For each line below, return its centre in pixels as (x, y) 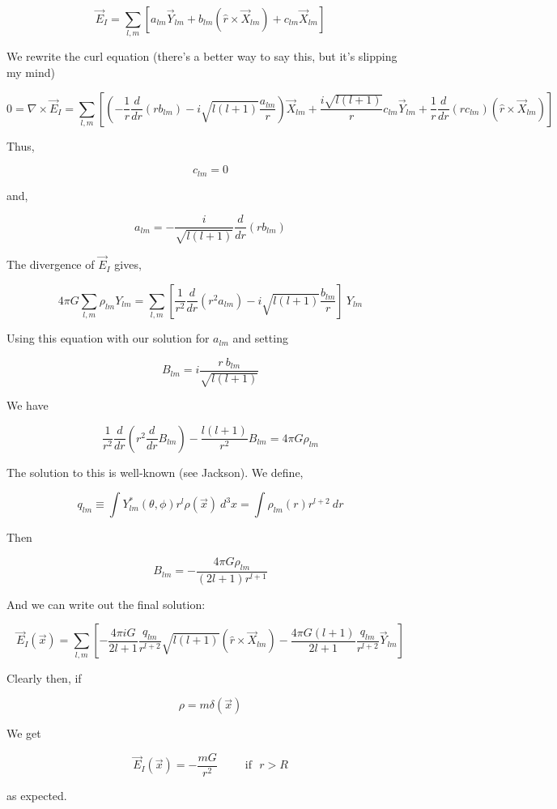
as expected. (37, 795)
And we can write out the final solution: (106, 604)
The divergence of (51, 264)
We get (24, 733)
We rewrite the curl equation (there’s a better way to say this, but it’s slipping (202, 56)
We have (28, 405)
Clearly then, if (44, 677)
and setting (260, 338)
